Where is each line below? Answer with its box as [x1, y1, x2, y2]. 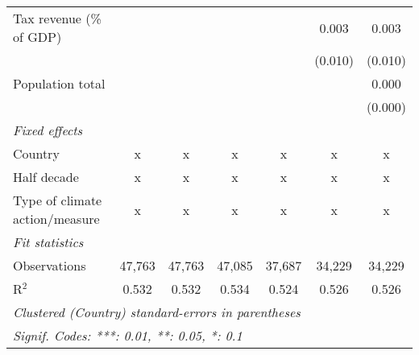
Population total [13, 74, 106, 93]
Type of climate [13, 191, 102, 209]
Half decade [13, 167, 79, 186]
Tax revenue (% [13, 9, 102, 27]
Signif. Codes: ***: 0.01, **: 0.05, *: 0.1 [13, 326, 243, 345]
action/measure [13, 209, 100, 228]
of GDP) [13, 27, 62, 46]
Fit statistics [13, 233, 84, 251]
